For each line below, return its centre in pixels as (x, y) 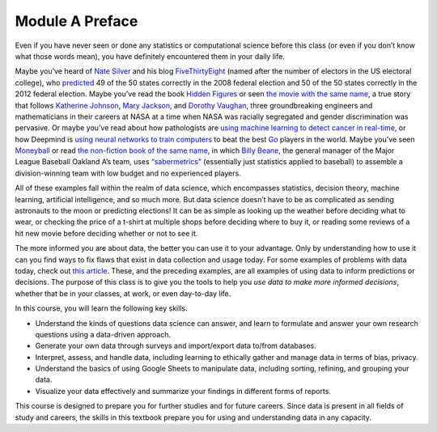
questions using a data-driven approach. (103, 334)
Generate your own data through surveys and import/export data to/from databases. (176, 346)
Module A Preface (76, 21)
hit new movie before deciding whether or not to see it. (106, 233)
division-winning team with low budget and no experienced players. (128, 173)
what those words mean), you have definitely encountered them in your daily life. (150, 56)
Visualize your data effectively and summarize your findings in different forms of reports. (183, 391)
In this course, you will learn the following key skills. (101, 308)
